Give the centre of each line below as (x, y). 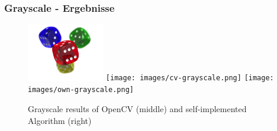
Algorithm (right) (60, 120)
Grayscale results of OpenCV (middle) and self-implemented (137, 108)
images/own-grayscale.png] (81, 90)
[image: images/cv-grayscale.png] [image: (190, 78)
